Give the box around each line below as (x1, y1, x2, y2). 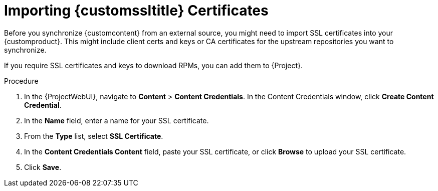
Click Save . (24, 162, 62, 171)
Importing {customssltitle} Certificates (4, 2, 269, 19)
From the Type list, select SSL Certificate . (24, 131, 163, 140)
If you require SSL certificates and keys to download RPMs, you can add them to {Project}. (4, 61, 303, 70)
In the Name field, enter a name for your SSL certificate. (24, 116, 209, 125)
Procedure (4, 76, 39, 85)
